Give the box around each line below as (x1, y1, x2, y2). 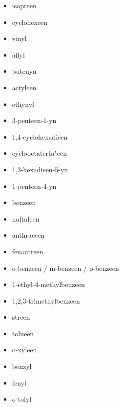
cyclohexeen (12, 17, 48, 27)
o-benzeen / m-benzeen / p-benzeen (12, 263, 119, 273)
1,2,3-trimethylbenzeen (12, 295, 80, 305)
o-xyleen (12, 345, 37, 355)
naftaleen (12, 213, 40, 224)
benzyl (12, 361, 32, 371)
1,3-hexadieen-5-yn (12, 164, 68, 174)
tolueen (12, 328, 34, 338)
